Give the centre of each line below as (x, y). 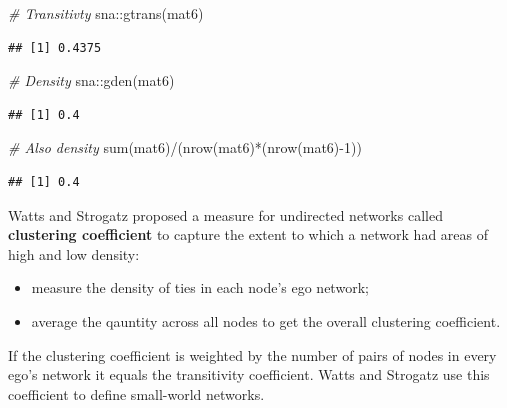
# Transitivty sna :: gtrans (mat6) (106, 13)
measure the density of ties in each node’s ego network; (200, 287)
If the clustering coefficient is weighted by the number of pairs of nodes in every (252, 354)
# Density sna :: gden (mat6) (91, 80)
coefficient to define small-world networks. (136, 393)
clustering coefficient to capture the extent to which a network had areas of (248, 234)
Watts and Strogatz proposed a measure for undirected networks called (225, 214)
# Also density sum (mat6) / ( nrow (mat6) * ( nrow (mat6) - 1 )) (185, 147)
